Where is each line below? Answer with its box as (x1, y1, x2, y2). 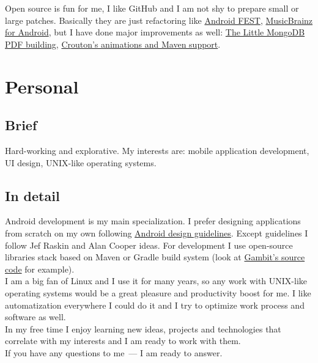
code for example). (5, 262, 75, 275)
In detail (5, 186, 60, 205)
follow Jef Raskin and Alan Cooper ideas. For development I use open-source (5, 238, 293, 251)
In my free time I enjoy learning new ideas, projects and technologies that (5, 322, 281, 335)
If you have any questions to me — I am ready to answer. (5, 346, 223, 359)
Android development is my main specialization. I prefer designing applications (5, 215, 301, 227)
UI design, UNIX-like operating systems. (5, 156, 157, 169)
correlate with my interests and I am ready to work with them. (5, 334, 241, 347)
